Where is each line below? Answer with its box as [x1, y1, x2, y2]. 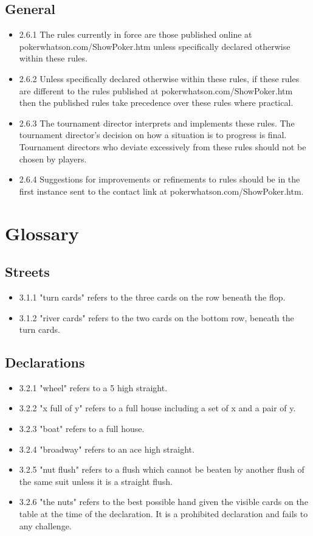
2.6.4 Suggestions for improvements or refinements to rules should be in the [19, 173, 300, 186]
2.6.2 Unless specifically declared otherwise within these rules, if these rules [19, 72, 300, 85]
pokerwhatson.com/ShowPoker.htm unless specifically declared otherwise [19, 40, 291, 52]
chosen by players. [19, 152, 87, 165]
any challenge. [19, 519, 72, 532]
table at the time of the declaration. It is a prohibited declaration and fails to [19, 507, 308, 520]
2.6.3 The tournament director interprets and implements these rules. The [19, 116, 295, 129]
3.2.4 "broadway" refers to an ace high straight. [19, 442, 194, 455]
